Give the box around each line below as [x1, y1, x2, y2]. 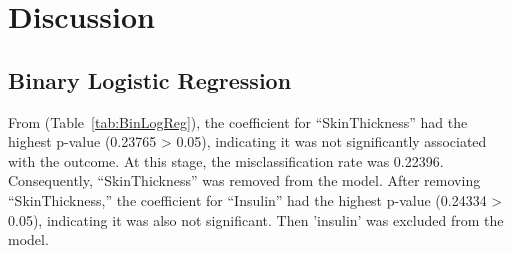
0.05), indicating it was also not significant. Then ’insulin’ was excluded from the [8, 209, 504, 230]
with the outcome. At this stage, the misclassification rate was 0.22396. [8, 150, 444, 171]
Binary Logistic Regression [8, 64, 292, 95]
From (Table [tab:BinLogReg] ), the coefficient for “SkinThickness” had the [8, 111, 468, 132]
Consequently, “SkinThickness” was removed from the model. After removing [8, 170, 481, 191]
